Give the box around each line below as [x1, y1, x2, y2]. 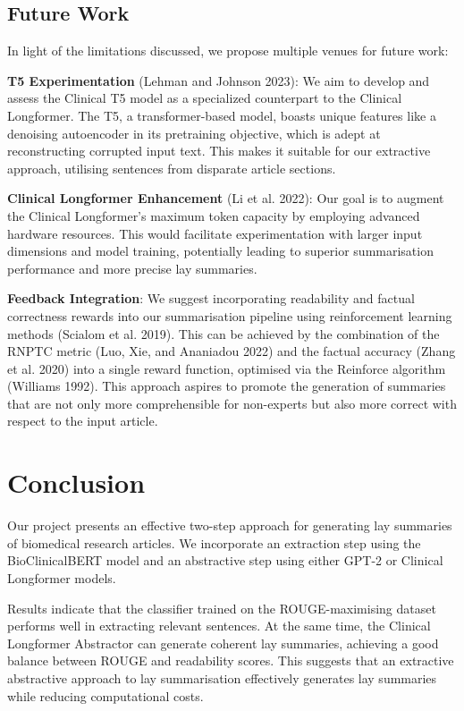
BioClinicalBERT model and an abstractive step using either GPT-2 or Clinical [7, 551, 443, 570]
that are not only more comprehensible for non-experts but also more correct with [7, 394, 457, 412]
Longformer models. [7, 568, 116, 587]
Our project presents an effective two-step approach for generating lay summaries [7, 516, 452, 535]
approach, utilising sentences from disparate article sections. [7, 158, 336, 177]
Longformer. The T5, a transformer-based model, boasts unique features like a [7, 106, 436, 124]
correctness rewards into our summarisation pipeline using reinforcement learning [7, 306, 452, 325]
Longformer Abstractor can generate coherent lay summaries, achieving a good [7, 633, 439, 652]
